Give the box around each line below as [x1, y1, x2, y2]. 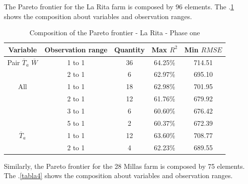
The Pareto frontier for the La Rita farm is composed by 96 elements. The [4, 1, 227, 11]
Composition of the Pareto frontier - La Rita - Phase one [29, 27, 200, 38]
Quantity [114, 44, 145, 54]
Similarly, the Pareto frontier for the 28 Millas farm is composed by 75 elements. [4, 161, 245, 171]
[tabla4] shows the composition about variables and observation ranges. [20, 170, 233, 181]
